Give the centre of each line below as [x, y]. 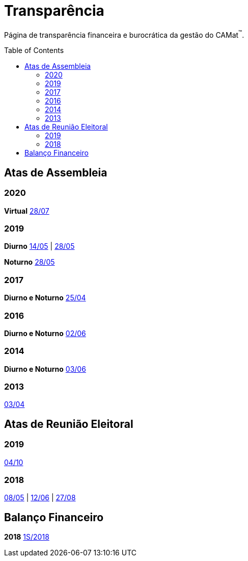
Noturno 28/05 [30, 262]
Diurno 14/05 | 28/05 [39, 246]
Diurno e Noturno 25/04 [45, 298]
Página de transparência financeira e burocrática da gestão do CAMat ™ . [124, 34]
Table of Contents [34, 50]
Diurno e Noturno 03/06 [45, 369]
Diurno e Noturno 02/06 [45, 333]
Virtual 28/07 [27, 211]
